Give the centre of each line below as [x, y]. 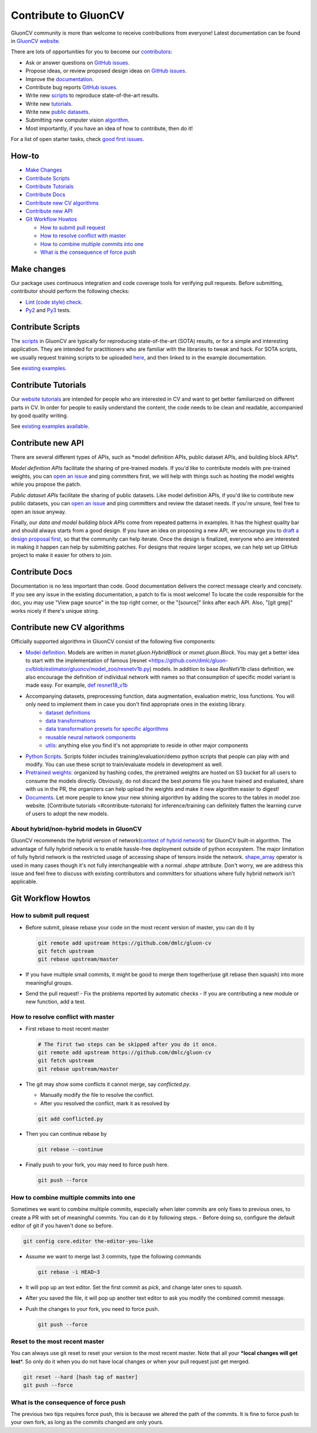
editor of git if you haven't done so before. [62, 1226]
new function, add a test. [56, 1002]
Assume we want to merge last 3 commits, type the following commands [114, 1256]
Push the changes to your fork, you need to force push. [92, 1309]
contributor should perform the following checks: [70, 291]
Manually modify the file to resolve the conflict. [97, 1095]
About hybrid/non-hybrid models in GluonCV [76, 829]
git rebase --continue [70, 1150]
